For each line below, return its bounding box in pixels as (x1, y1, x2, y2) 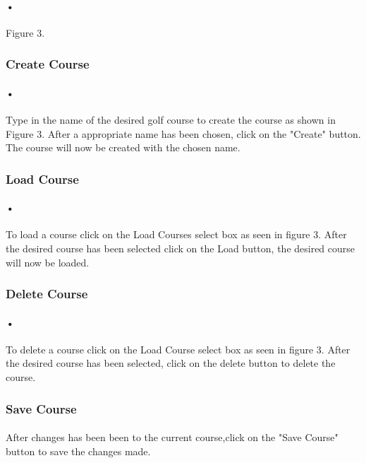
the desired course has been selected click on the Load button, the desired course (6, 241, 355, 256)
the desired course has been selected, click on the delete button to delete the (6, 356, 336, 370)
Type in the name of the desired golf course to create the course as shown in (6, 112, 336, 127)
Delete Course (6, 285, 88, 303)
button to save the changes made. (6, 443, 151, 458)
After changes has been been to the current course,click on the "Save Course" (6, 430, 338, 445)
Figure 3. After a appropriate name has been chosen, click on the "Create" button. (6, 126, 361, 141)
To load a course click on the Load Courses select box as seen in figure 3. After (6, 227, 347, 242)
